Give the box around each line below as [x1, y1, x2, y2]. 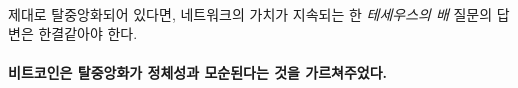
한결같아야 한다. [38, 23, 138, 44]
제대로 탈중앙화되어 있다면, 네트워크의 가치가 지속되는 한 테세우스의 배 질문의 [8, 3, 493, 24]
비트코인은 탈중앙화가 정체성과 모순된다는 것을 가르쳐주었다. [8, 62, 388, 83]
